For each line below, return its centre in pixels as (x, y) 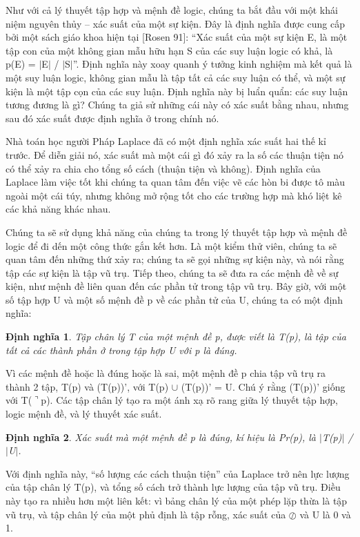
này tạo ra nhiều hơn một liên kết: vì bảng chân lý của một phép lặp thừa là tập (177, 500)
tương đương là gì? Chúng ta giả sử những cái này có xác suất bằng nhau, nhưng (177, 105)
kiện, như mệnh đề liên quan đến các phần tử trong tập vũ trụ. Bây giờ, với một (176, 286)
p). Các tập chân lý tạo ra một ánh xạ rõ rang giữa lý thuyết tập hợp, (189, 400)
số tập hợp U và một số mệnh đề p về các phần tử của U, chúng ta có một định (174, 299)
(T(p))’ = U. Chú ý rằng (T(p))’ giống (263, 386)
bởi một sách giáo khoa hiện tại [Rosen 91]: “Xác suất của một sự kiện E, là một (177, 37)
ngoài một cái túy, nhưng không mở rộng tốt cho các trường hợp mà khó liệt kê (174, 195)
